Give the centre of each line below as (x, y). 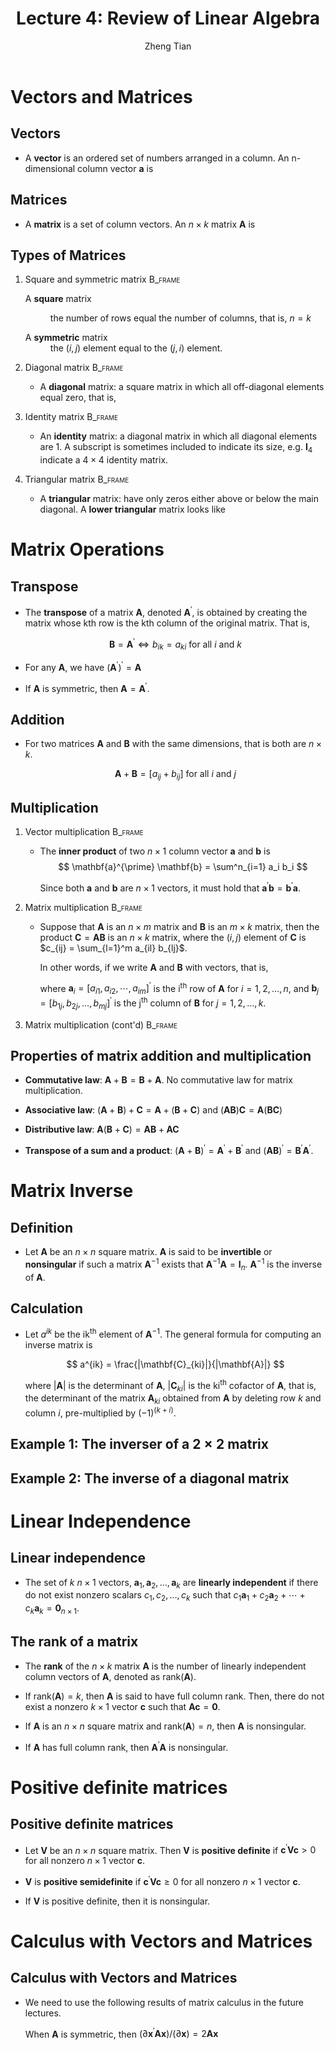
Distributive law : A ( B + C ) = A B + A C (102, 1129)
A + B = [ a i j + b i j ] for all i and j (175, 775)
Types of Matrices (68, 255)
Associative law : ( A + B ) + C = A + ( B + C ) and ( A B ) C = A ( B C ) (153, 1110)
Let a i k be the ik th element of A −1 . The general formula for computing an (173, 1333)
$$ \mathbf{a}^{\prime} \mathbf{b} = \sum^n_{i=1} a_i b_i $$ (183, 867)
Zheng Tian (168, 46)
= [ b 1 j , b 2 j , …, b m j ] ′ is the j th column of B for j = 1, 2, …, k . (153, 1003)
